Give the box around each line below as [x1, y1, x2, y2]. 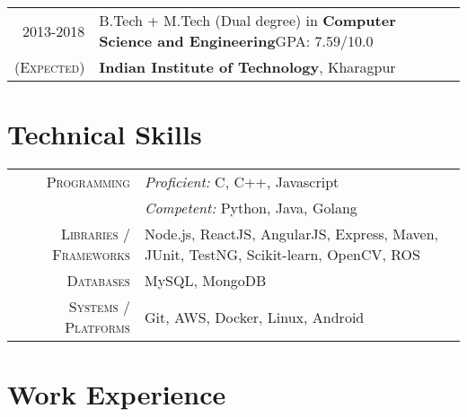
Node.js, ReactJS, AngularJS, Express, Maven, [144, 223, 439, 245]
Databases [66, 270, 130, 291]
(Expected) [14, 56, 85, 77]
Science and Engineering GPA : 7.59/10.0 [99, 30, 374, 51]
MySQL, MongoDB [144, 270, 267, 291]
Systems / [68, 296, 130, 317]
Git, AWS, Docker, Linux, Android [144, 306, 365, 327]
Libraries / [60, 223, 130, 245]
